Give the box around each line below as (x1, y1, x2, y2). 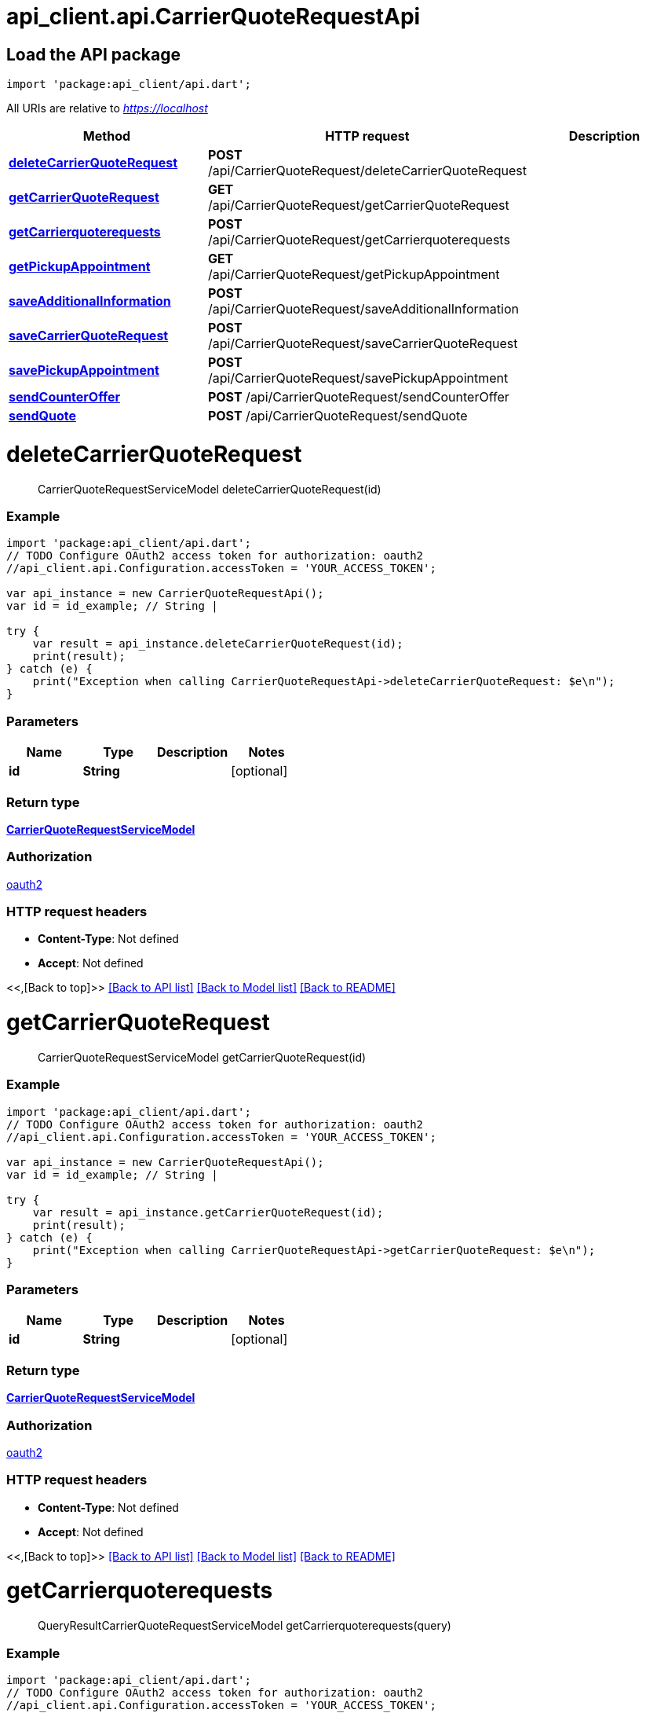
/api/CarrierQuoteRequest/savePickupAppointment (207, 370, 509, 387)
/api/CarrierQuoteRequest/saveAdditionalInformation (207, 301, 519, 317)
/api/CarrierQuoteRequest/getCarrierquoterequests (207, 232, 510, 248)
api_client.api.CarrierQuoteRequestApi (6, 3, 421, 30)
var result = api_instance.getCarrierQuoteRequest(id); (32, 1205, 384, 1219)
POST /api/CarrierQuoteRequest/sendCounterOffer (207, 389, 509, 405)
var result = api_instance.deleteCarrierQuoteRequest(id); (32, 637, 403, 651)
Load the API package (6, 44, 181, 64)
